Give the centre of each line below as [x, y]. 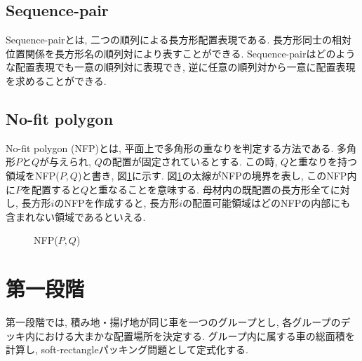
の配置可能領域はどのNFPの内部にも [266, 203]
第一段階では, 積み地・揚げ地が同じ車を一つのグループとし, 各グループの [173, 322]
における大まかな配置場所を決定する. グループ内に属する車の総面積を [195, 335]
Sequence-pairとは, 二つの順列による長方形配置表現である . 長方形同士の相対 [179, 40]
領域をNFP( [33, 175]
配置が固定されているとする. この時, [195, 162]
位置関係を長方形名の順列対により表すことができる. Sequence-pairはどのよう [181, 53]
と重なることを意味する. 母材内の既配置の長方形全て [209, 189]
